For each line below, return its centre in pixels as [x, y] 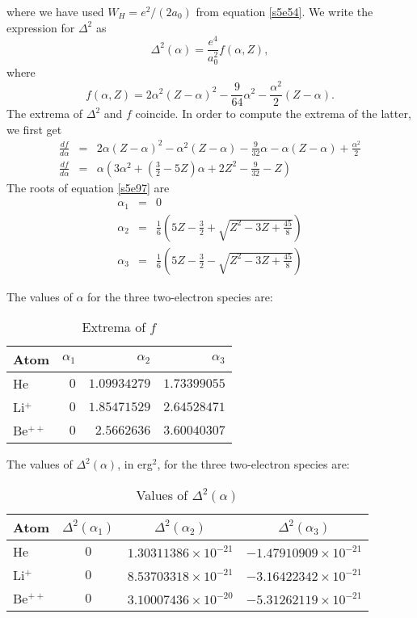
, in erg [135, 464]
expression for [41, 27]
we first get [34, 129]
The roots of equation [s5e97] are [88, 187]
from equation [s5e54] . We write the [284, 11]
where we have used [55, 11]
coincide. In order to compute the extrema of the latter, [273, 114]
